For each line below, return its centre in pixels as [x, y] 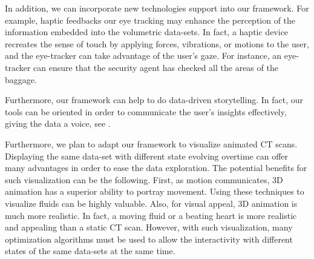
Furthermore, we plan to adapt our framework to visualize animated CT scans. [151, 143]
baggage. [21, 79]
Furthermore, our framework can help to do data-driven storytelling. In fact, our [154, 100]
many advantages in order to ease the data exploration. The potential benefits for [156, 168]
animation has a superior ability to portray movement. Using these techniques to [155, 191]
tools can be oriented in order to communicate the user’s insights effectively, [146, 111]
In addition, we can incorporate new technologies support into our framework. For [157, 8]
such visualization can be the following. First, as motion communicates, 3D [144, 179]
